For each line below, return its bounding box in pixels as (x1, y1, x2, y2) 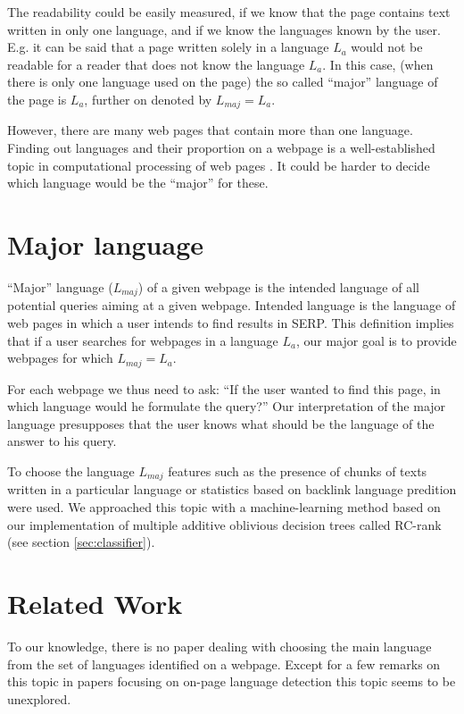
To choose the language (7, 461, 135, 480)
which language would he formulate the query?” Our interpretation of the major (7, 397, 446, 416)
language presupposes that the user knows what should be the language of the (7, 414, 435, 433)
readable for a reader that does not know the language (7, 55, 305, 73)
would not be (351, 38, 423, 56)
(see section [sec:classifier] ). (7, 533, 155, 551)
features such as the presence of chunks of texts (168, 461, 427, 480)
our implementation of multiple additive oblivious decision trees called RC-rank (7, 515, 442, 533)
